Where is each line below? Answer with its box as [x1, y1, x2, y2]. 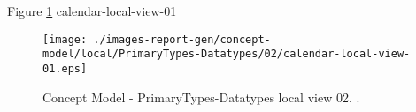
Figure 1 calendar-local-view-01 [7, 2, 177, 19]
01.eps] [42, 62, 88, 75]
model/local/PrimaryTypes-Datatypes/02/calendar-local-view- [42, 48, 411, 61]
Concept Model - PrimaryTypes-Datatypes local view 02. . [42, 87, 360, 106]
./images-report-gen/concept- [93, 33, 271, 46]
